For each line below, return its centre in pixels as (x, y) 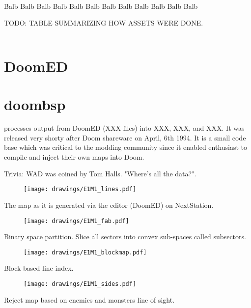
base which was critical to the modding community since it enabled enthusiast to (126, 147)
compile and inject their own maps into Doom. (74, 157)
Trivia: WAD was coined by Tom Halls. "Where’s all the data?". (100, 173)
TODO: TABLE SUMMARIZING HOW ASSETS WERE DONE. (104, 22)
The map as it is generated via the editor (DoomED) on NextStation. (109, 205)
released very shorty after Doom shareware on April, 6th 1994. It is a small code (125, 137)
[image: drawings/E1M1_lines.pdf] (80, 189)
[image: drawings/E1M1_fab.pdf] (76, 221)
